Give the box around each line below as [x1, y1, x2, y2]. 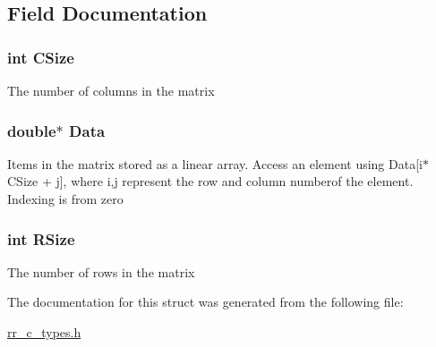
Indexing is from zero [7, 190, 124, 207]
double [7, 119, 56, 141]
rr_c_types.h [7, 323, 81, 341]
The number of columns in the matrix [7, 81, 215, 99]
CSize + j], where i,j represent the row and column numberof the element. [7, 172, 414, 190]
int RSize [7, 227, 75, 250]
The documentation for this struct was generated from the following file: [7, 292, 404, 311]
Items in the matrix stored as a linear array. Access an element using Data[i [7, 154, 423, 173]
